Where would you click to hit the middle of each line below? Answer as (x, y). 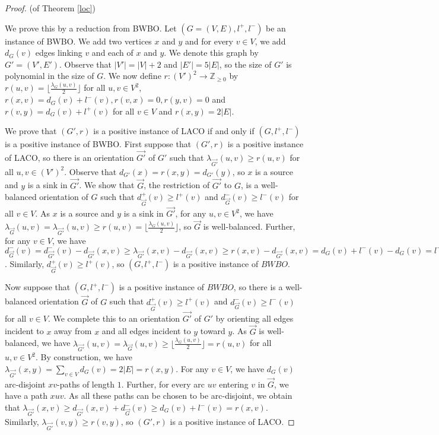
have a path (26, 396)
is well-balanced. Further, (249, 226)
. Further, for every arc (163, 384)
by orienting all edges (255, 318)
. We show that (107, 185)
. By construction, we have (84, 357)
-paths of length (86, 384)
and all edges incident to (146, 331)
